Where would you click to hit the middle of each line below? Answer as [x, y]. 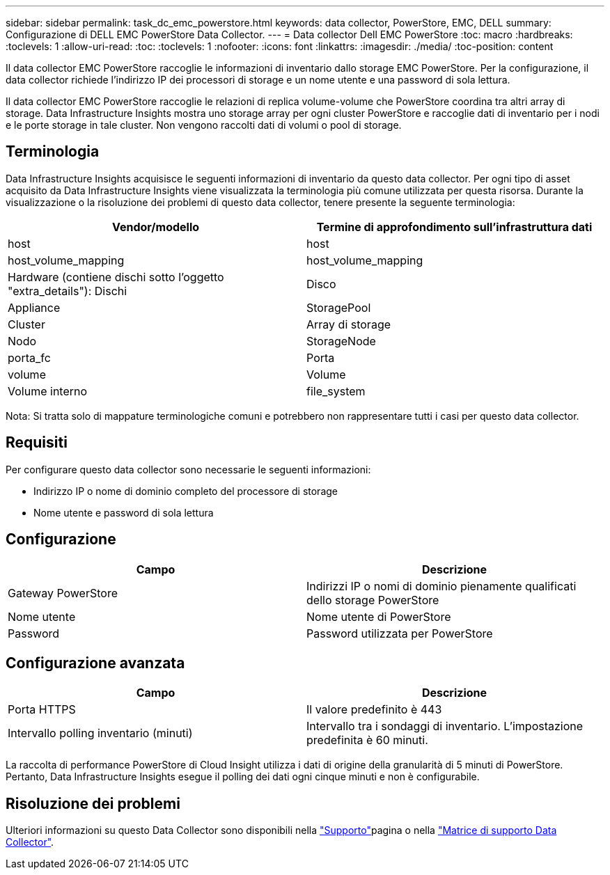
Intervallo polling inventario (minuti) [100, 733]
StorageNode [341, 341]
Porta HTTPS [42, 710]
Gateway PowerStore [63, 593]
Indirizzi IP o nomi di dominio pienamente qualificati [441, 586]
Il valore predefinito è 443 [374, 710]
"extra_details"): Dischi [68, 291]
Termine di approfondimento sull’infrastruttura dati [454, 227]
